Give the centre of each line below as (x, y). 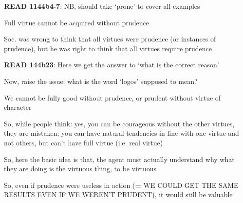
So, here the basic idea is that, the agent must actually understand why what (119, 159)
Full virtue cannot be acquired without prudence (76, 22)
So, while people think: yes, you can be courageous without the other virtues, (119, 123)
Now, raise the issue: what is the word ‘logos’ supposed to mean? (101, 81)
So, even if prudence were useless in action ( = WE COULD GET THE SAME (121, 185)
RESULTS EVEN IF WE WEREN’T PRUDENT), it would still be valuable (118, 194)
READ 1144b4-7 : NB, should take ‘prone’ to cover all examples (102, 6)
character (18, 107)
